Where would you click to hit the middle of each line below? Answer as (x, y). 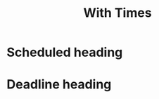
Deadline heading (59, 85)
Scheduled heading (65, 52)
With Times (117, 13)
